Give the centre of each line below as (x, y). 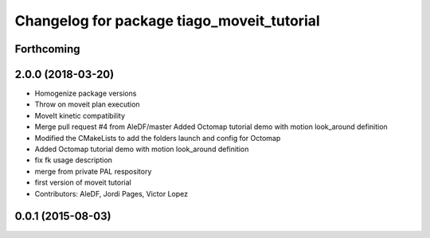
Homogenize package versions (86, 94)
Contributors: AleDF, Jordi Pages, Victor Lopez (111, 193)
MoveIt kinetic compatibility (80, 115)
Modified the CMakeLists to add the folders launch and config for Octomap (158, 138)
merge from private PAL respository (93, 171)
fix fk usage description (74, 160)
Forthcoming (47, 49)
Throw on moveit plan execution (87, 104)
